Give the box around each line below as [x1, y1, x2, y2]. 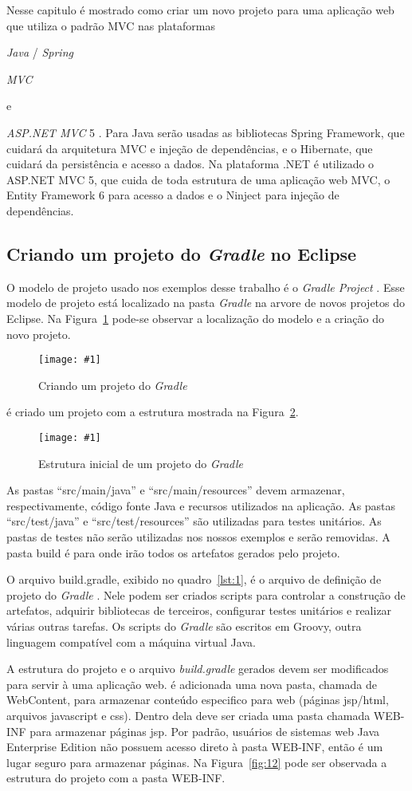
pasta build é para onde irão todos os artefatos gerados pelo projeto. [6, 544, 340, 561]
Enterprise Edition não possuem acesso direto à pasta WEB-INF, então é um [6, 738, 383, 755]
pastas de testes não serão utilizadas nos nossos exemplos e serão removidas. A [6, 528, 390, 545]
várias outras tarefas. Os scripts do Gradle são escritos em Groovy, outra [6, 617, 362, 634]
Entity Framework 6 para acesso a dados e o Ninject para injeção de [6, 187, 339, 203]
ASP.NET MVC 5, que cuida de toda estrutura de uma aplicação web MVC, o [6, 171, 390, 187]
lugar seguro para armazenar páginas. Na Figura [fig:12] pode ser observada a [6, 754, 387, 770]
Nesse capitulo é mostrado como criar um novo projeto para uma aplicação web [6, 2, 394, 18]
